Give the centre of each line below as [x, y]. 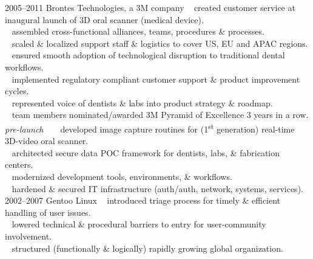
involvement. [28, 236]
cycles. [17, 91]
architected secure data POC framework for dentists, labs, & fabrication [146, 152]
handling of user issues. [48, 212]
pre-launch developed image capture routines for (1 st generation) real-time [150, 128]
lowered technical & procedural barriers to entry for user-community [139, 224]
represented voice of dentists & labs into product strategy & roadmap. [142, 102]
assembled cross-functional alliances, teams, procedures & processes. [138, 31]
